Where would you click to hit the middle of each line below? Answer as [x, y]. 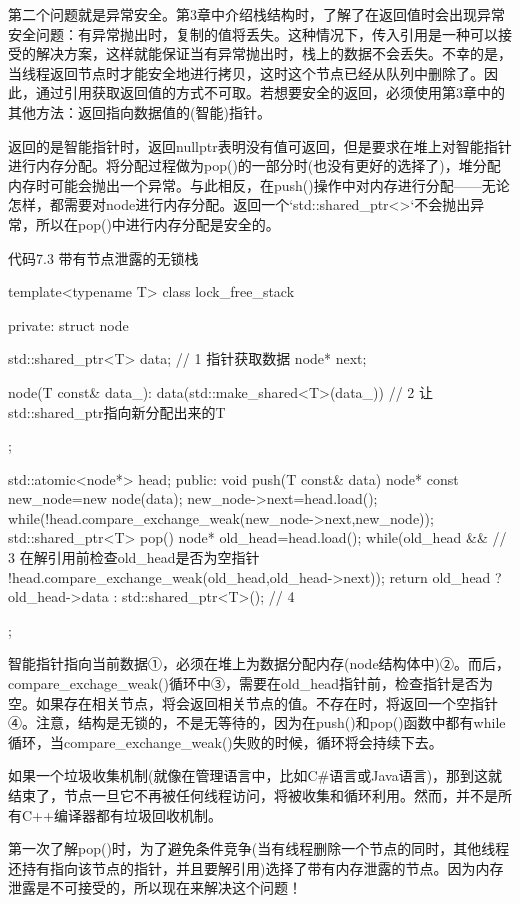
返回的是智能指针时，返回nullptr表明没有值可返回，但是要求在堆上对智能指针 [260, 145]
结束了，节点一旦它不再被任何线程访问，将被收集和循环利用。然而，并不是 [253, 795]
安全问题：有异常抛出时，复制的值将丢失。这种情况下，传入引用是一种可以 [253, 33]
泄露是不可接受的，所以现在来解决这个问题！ [155, 887]
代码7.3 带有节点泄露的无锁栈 [103, 257]
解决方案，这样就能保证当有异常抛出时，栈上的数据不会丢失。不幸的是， [273, 53]
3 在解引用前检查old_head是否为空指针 [134, 557]
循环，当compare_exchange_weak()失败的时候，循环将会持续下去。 [225, 741]
